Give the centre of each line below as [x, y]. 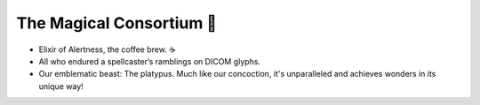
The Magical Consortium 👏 [117, 23]
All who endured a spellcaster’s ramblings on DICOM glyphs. [150, 61]
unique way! [61, 86]
